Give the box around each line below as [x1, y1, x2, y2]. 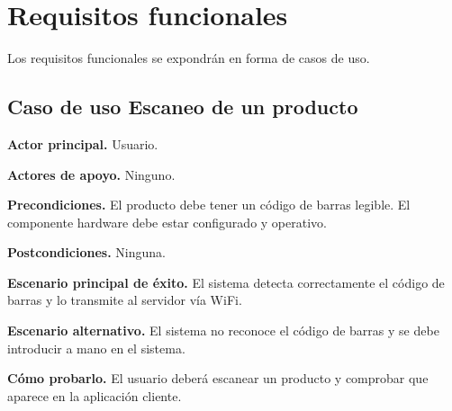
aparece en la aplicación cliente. [7, 386, 182, 405]
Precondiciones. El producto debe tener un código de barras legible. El [7, 195, 411, 214]
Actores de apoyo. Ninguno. [7, 165, 176, 183]
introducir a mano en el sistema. [7, 338, 185, 357]
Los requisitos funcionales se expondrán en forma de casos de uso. [7, 49, 370, 67]
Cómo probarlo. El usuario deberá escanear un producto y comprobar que [7, 369, 429, 388]
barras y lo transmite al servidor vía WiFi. [7, 290, 242, 309]
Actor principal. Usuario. [7, 134, 158, 153]
